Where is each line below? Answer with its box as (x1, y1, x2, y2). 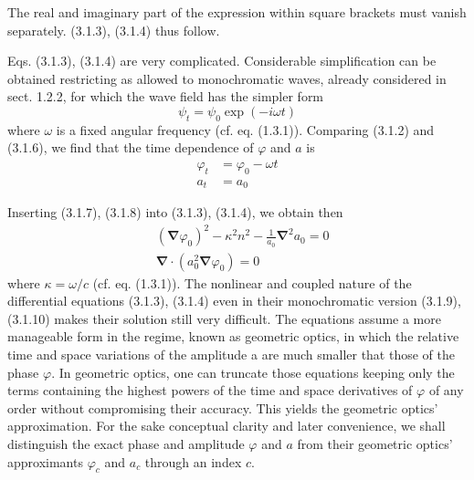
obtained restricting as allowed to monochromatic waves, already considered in (7, 68, 447, 88)
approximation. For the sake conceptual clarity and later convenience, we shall (7, 416, 446, 435)
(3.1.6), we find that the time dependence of (7, 138, 254, 157)
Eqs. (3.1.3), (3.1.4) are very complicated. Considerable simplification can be (7, 51, 437, 70)
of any (428, 381, 464, 400)
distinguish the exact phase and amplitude (7, 434, 245, 453)
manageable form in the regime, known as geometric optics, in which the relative (7, 327, 459, 346)
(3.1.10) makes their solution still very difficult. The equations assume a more (7, 308, 441, 328)
